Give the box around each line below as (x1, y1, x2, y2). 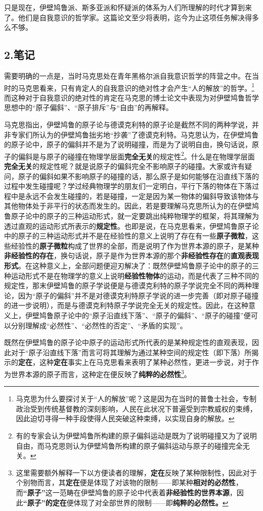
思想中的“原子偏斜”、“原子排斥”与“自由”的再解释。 (4, 102, 173, 113)
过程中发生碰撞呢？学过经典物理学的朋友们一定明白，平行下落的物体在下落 (4, 181, 252, 191)
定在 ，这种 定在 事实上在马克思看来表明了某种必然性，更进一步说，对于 (18, 357, 252, 367)
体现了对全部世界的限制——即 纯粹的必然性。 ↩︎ (73, 497, 229, 507)
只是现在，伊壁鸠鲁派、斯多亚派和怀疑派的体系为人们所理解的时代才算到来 (4, 2, 252, 12)
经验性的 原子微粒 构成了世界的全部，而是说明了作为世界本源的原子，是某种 (11, 240, 259, 251)
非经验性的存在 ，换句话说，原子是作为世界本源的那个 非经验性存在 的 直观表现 (4, 250, 259, 261)
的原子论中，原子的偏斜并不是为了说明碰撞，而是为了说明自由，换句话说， (4, 139, 252, 150)
